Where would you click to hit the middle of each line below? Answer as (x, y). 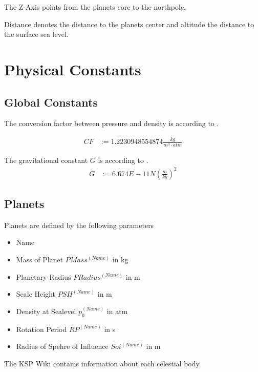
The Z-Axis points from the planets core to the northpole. (95, 7)
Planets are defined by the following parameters (79, 225)
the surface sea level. (36, 34)
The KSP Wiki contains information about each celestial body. (103, 363)
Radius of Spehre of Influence (62, 346)
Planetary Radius (44, 276)
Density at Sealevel (46, 311)
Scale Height (36, 294)
